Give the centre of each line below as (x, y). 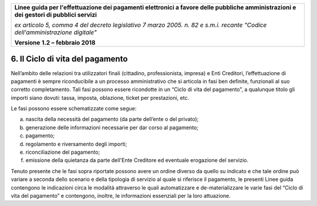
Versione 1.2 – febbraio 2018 (55, 43)
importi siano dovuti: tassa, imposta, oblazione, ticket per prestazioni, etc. (100, 97)
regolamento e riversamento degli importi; (76, 144)
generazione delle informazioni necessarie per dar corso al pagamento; (112, 127)
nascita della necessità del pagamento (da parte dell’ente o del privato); (112, 119)
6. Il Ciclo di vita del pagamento (69, 59)
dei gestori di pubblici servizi (55, 15)
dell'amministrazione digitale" (55, 32)
